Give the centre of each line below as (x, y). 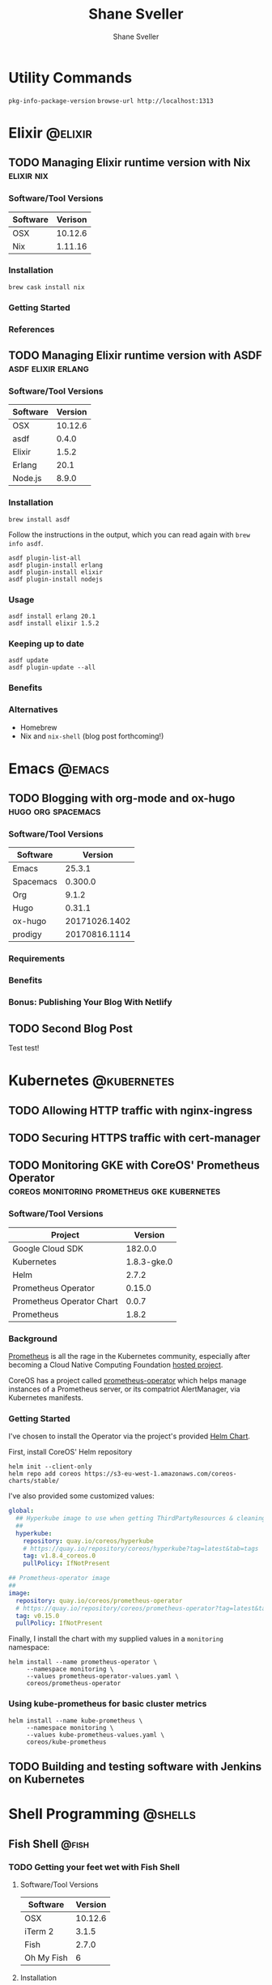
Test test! (24, 1048)
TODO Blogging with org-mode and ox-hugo (122, 799)
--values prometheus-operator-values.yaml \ (103, 1676)
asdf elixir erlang (49, 368)
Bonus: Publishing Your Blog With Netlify (90, 1003)
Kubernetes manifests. (46, 1397)
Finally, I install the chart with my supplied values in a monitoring (116, 1639)
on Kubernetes (47, 1780)
